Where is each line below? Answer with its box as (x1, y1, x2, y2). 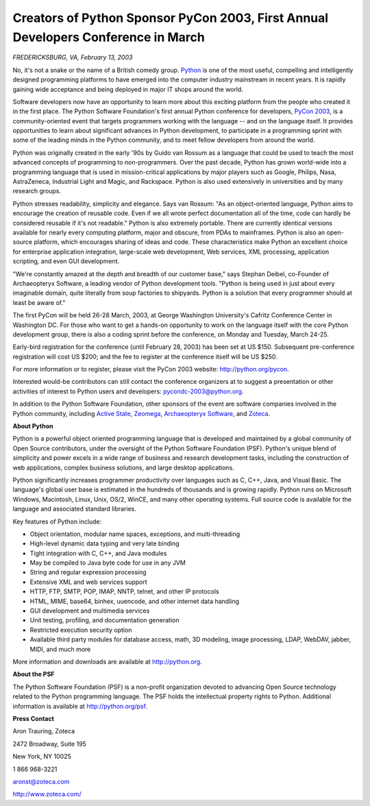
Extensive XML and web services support (29, 578, 147, 586)
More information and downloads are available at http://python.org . (12, 658, 202, 665)
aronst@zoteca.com (12, 777, 70, 785)
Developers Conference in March (12, 29, 205, 45)
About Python (12, 422, 53, 430)
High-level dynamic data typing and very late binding (29, 539, 180, 548)
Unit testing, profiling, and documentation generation (29, 616, 180, 624)
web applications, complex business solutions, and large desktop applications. (12, 463, 234, 472)
